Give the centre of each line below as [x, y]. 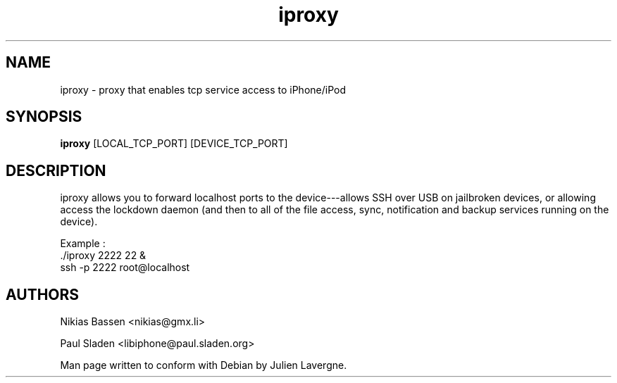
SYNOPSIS [44, 117]
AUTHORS [43, 294]
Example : [83, 244]
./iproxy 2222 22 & [103, 256]
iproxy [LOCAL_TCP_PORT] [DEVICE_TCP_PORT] [174, 144]
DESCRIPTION [56, 170]
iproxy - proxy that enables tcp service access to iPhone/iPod [203, 89]
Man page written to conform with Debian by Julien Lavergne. [204, 365]
